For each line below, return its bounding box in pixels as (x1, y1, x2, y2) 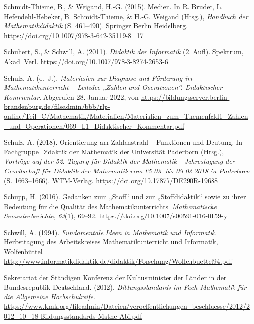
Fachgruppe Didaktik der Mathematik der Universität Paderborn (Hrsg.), (4, 146, 224, 156)
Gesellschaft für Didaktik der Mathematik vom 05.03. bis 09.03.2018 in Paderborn (4, 165, 250, 175)
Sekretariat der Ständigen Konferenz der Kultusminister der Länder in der (4, 272, 227, 282)
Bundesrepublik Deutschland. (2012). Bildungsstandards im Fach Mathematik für (4, 281, 247, 292)
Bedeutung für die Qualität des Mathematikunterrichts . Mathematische (4, 201, 217, 211)
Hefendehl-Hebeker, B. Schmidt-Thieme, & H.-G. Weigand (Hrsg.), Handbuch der (4, 11, 248, 21)
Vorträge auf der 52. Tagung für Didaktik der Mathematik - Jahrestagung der (4, 156, 235, 166)
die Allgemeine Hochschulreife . (4, 291, 95, 302)
